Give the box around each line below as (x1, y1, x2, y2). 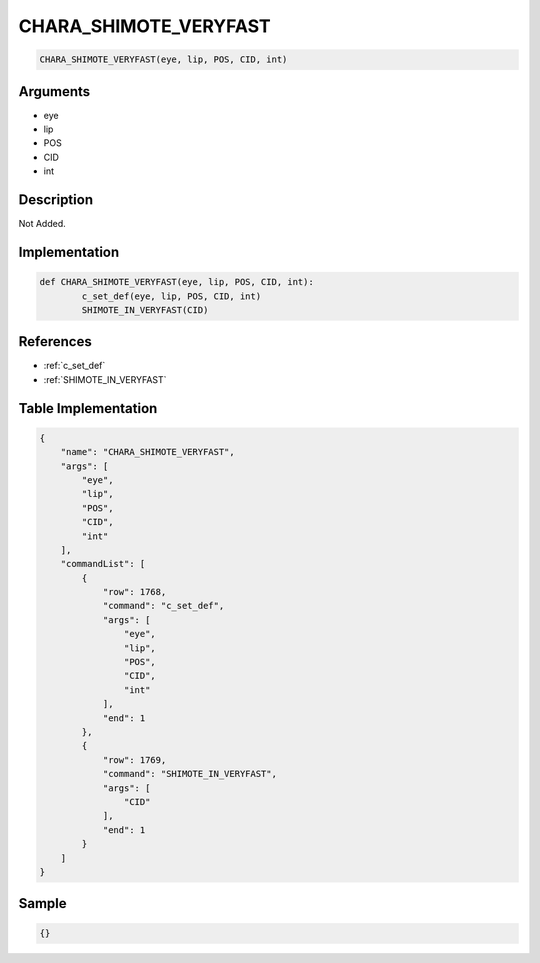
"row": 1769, (102, 754, 167, 765)
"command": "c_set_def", (102, 600, 225, 612)
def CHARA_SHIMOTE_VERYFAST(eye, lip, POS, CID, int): (39, 276, 314, 288)
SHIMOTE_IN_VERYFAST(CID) (81, 304, 209, 315)
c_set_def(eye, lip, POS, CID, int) (81, 290, 262, 302)
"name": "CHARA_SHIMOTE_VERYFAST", (60, 446, 235, 458)
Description (18, 191, 94, 209)
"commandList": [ (60, 558, 146, 570)
